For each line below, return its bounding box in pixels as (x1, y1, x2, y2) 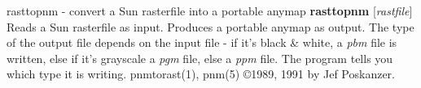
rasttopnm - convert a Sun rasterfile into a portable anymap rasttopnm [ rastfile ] (7, 2, 413, 19)
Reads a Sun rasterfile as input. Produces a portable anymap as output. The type (7, 18, 414, 35)
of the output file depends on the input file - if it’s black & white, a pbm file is (7, 34, 397, 51)
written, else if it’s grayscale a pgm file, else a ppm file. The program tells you (7, 49, 393, 66)
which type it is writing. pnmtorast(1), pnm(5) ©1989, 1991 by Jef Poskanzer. (7, 65, 395, 82)
